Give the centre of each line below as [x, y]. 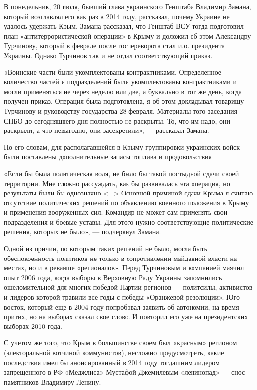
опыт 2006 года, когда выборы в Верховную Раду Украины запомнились [113, 277]
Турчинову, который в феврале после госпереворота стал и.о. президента [114, 45]
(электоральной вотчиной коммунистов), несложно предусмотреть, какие [114, 352]
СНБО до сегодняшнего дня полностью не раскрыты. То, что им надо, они [117, 120]
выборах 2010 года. [33, 326]
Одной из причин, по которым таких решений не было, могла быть [106, 248]
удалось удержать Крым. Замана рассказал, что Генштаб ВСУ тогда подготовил [124, 26]
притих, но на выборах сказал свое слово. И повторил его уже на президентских [126, 316]
